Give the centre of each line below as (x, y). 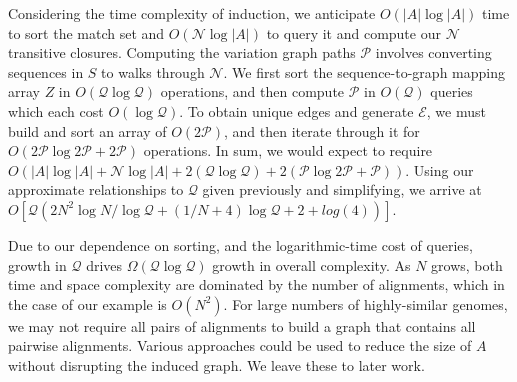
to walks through (153, 71)
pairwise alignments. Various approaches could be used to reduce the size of (240, 345)
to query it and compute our (353, 32)
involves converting (433, 52)
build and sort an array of (87, 130)
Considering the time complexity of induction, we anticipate (192, 13)
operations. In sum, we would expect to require (288, 150)
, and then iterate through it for (322, 130)
